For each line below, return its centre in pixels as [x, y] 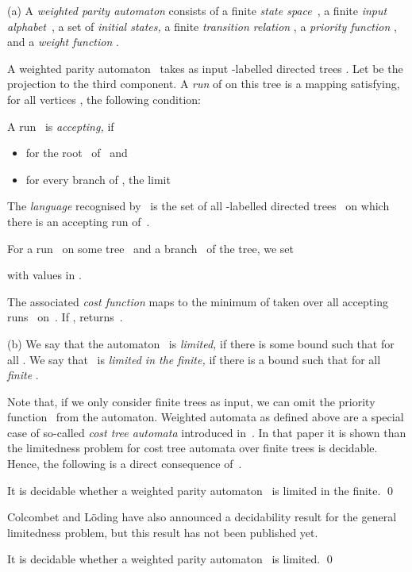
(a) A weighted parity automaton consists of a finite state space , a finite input [197, 10]
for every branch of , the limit [98, 179]
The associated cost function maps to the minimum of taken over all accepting [198, 301]
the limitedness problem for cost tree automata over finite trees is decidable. [193, 448]
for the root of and [77, 153]
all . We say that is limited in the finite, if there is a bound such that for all [194, 359]
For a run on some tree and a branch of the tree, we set [151, 248]
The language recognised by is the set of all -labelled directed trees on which [198, 206]
